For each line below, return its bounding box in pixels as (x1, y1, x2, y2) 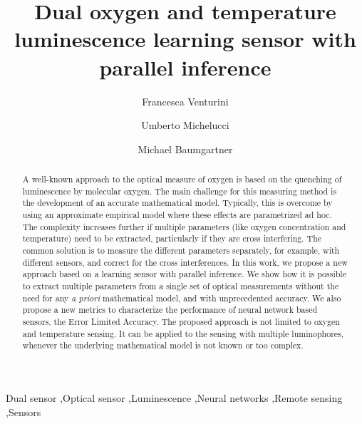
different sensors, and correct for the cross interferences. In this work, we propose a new (22, 256, 348, 268)
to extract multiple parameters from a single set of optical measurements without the (22, 279, 339, 291)
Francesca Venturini (142, 93, 229, 108)
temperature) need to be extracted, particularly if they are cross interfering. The (22, 232, 322, 244)
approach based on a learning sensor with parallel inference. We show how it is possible (22, 268, 346, 280)
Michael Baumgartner (138, 141, 233, 156)
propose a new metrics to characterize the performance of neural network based (22, 304, 318, 316)
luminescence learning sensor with (14, 24, 356, 53)
